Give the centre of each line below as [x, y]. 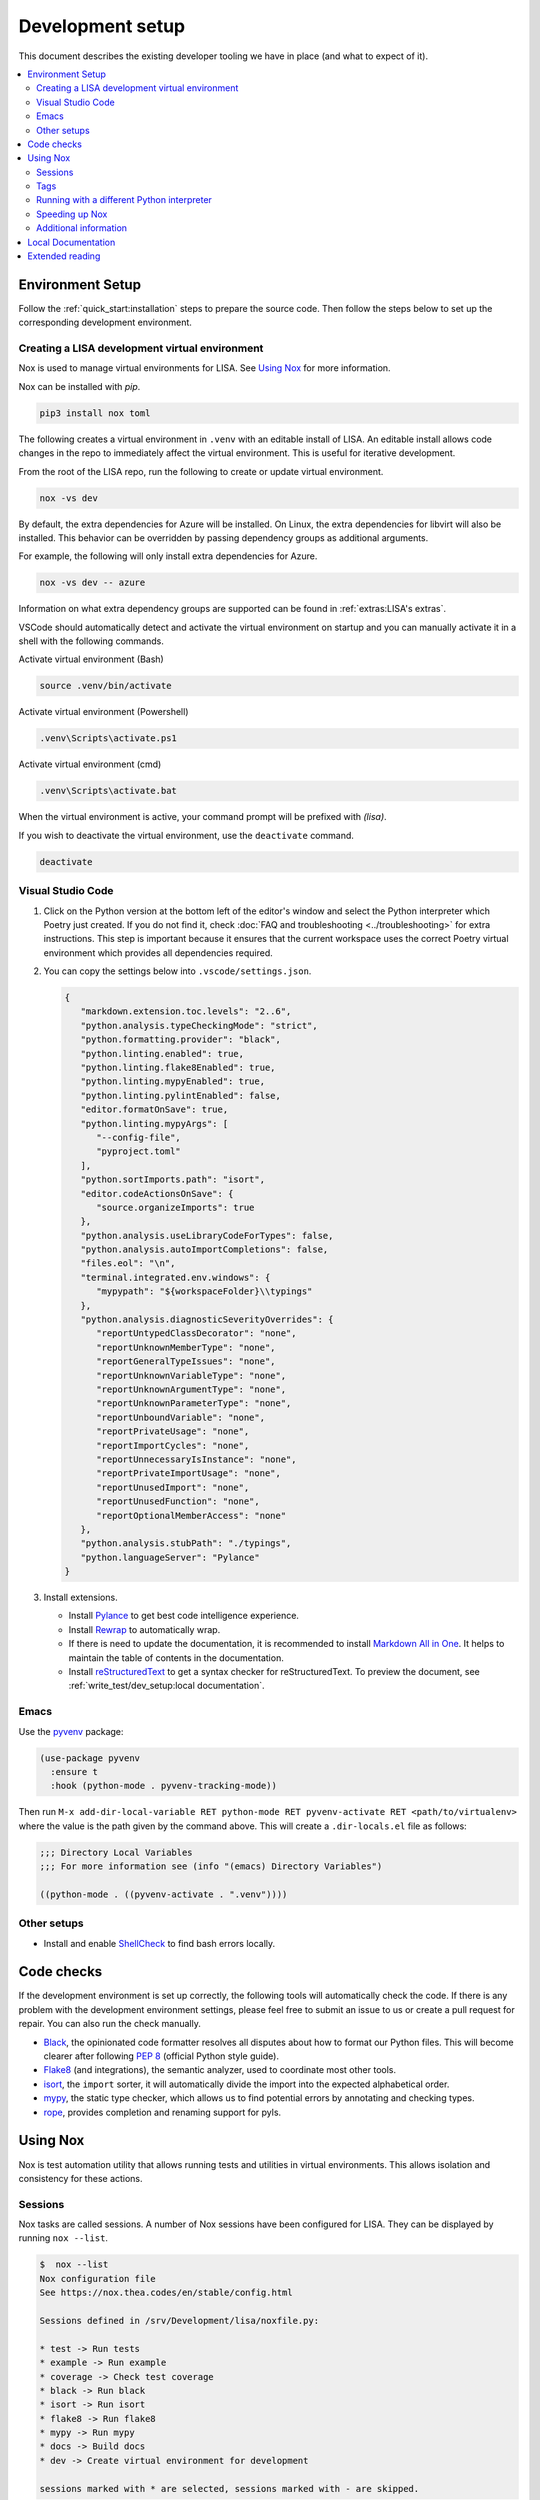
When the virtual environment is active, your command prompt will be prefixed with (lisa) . [202, 817]
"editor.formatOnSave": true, [154, 1109]
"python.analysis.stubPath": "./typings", [186, 1543]
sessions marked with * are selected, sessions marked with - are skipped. [229, 2488]
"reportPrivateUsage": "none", [173, 1431]
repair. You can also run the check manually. [110, 2024]
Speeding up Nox [72, 214]
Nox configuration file [98, 2278]
